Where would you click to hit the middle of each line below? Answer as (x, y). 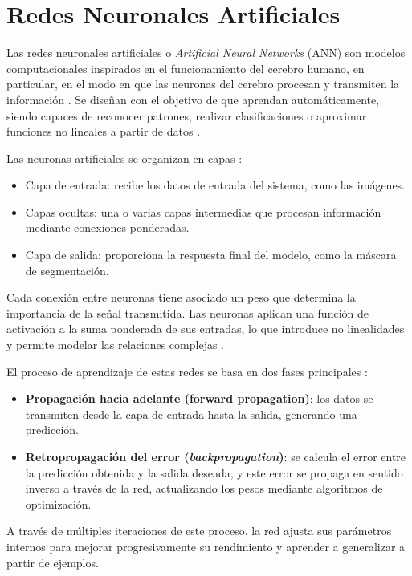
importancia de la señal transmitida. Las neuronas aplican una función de (188, 312)
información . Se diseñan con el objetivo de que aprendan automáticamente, (193, 99)
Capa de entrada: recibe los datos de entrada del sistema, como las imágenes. (215, 185)
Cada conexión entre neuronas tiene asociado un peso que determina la (181, 297)
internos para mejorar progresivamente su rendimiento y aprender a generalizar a (206, 546)
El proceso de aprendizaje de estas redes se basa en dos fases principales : (187, 371)
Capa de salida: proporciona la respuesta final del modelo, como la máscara (211, 255)
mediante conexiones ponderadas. (107, 227)
